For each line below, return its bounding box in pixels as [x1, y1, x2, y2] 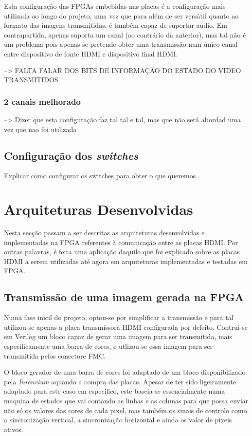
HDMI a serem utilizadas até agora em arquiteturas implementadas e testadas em [4, 256, 248, 266]
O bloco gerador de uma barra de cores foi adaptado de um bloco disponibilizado [4, 367, 246, 377]
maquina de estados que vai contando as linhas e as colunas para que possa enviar [4, 396, 249, 405]
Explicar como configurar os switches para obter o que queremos [4, 171, 196, 181]
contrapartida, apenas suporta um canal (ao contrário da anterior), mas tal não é [4, 29, 246, 39]
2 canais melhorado [4, 95, 81, 107]
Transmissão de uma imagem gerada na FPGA [4, 289, 244, 304]
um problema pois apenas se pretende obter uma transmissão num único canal [4, 39, 238, 49]
